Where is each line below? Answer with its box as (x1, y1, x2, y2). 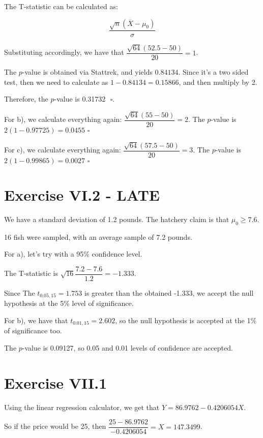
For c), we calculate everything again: (4, 144, 121, 155)
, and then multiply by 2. (179, 76, 257, 87)
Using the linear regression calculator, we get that (4, 401, 160, 412)
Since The (4, 287, 35, 298)
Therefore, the (4, 93, 48, 104)
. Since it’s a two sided (178, 67, 249, 77)
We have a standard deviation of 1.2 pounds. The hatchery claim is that (4, 213, 229, 224)
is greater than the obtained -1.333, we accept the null (84, 287, 254, 298)
